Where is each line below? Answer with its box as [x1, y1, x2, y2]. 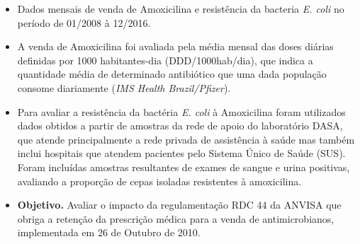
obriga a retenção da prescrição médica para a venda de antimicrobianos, [17, 211, 334, 226]
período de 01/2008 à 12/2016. [17, 15, 151, 30]
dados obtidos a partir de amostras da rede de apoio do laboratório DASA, [17, 118, 343, 133]
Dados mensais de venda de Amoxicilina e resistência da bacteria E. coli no [17, 1, 344, 16]
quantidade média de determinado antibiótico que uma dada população [17, 66, 327, 81]
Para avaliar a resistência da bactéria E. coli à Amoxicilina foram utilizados [17, 104, 346, 119]
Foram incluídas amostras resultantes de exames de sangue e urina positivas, [17, 159, 350, 174]
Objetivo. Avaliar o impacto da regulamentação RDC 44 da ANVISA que [17, 197, 342, 212]
